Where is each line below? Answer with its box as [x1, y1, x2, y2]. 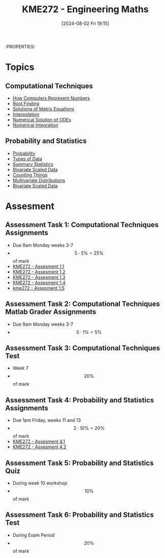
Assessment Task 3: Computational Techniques [5, 344, 160, 352]
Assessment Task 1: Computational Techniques [5, 221, 159, 229]
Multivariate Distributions [12, 177, 65, 183]
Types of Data [12, 156, 42, 162]
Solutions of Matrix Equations [12, 106, 75, 112]
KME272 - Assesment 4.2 [12, 444, 67, 450]
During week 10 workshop [12, 480, 68, 486]
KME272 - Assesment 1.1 [12, 263, 64, 269]
